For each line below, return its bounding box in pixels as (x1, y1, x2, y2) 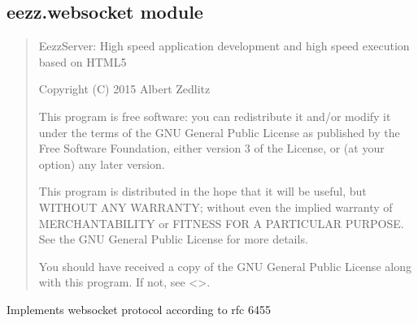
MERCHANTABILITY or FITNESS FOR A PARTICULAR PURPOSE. (38, 214, 404, 231)
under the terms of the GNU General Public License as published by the (38, 123, 400, 140)
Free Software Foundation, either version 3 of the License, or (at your (38, 140, 385, 157)
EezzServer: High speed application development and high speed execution (38, 37, 410, 54)
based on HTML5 (38, 53, 127, 70)
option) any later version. (38, 155, 165, 172)
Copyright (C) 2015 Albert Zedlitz (38, 80, 211, 97)
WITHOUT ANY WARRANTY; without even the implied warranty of (38, 198, 393, 215)
